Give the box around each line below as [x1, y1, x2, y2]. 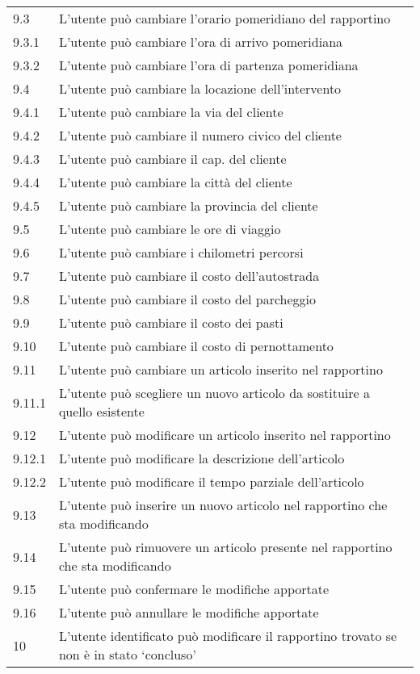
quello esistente [58, 402, 145, 421]
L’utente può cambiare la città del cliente [58, 173, 292, 191]
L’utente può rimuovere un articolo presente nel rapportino [58, 538, 393, 556]
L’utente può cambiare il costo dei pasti [58, 313, 283, 332]
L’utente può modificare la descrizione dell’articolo [58, 449, 345, 467]
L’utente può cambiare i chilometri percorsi [58, 243, 304, 262]
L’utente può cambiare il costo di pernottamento [58, 337, 334, 355]
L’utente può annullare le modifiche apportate [58, 603, 319, 622]
